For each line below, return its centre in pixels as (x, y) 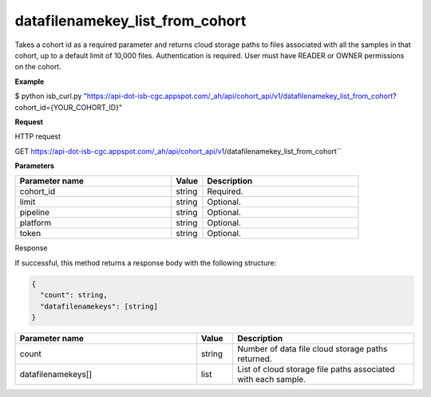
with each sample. (271, 379)
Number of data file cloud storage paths (312, 348)
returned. (255, 359)
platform (36, 223)
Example (30, 81)
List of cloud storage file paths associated (316, 369)
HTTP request (38, 136)
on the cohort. (38, 67)
